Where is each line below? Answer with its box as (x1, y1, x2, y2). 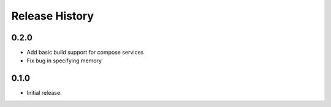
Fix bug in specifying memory (26, 57, 102, 64)
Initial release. (26, 89, 62, 97)
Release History (11, 9, 94, 23)
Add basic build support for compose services (26, 49, 144, 56)
